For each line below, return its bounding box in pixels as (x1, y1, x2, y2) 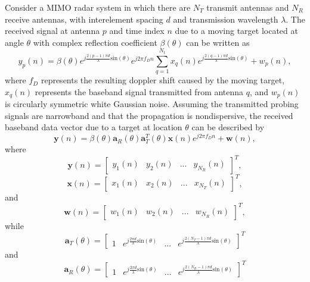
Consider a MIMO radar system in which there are (5, 1, 191, 13)
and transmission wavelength (173, 12, 278, 25)
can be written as (186, 36, 250, 48)
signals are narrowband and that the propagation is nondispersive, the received (5, 109, 293, 121)
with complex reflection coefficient (33, 36, 157, 48)
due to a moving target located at (175, 24, 298, 37)
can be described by (191, 121, 265, 133)
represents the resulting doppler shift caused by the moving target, (41, 74, 285, 86)
